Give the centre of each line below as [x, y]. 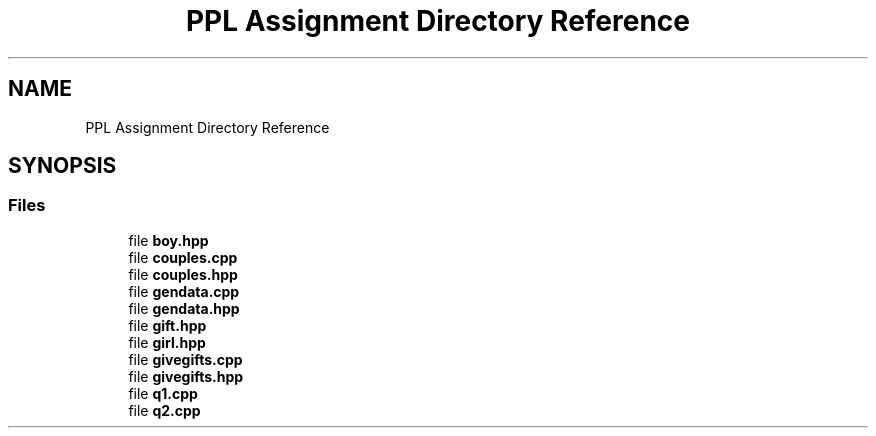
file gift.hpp [167, 325]
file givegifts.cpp [185, 359]
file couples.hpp [183, 274]
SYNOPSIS [62, 166]
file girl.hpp [167, 342]
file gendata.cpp [184, 291]
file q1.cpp [163, 393]
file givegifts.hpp [186, 376]
